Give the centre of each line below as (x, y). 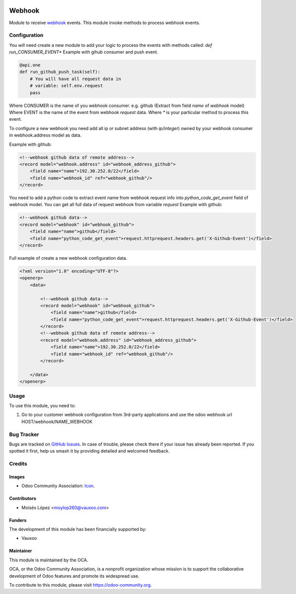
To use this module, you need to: (42, 405)
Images (17, 477)
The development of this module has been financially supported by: (78, 529)
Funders (18, 520)
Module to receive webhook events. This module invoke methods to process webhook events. (105, 23)
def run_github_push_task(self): (60, 72)
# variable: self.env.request (66, 86)
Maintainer (20, 551)
